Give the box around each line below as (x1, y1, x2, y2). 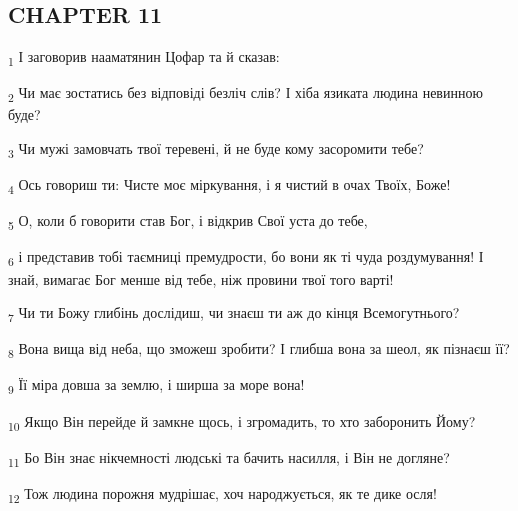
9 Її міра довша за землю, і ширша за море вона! (8, 374, 305, 398)
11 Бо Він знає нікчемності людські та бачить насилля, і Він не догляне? (8, 446, 450, 470)
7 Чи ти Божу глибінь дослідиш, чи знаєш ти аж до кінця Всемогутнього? (8, 302, 460, 325)
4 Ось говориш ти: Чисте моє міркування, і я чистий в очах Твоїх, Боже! (8, 174, 451, 197)
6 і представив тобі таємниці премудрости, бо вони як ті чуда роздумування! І (8, 246, 484, 270)
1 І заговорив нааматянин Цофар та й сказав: (8, 46, 280, 69)
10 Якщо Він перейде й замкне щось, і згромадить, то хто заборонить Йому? (8, 410, 476, 434)
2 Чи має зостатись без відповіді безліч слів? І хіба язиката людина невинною (8, 82, 483, 106)
